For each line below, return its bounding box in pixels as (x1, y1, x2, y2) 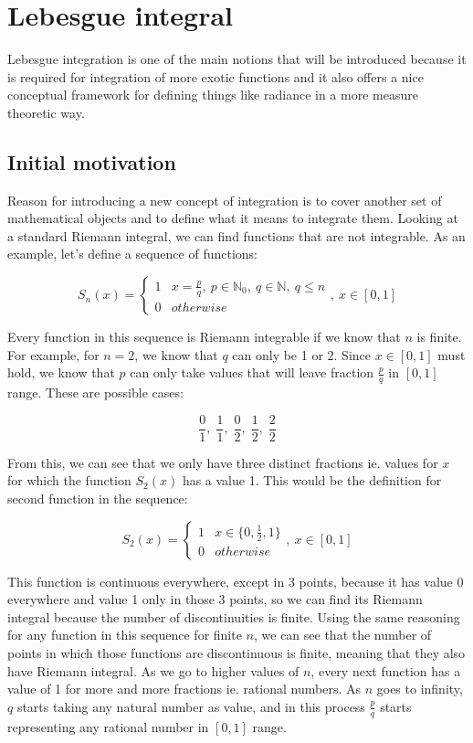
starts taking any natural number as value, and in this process (16, 696, 365, 716)
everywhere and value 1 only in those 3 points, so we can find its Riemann (7, 589, 423, 609)
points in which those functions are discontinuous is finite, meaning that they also (7, 642, 466, 662)
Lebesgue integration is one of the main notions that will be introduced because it (7, 49, 467, 69)
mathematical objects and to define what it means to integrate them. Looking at (7, 208, 458, 228)
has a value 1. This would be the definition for (182, 471, 442, 490)
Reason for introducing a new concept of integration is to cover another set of (7, 190, 442, 209)
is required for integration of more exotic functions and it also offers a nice (7, 67, 424, 86)
